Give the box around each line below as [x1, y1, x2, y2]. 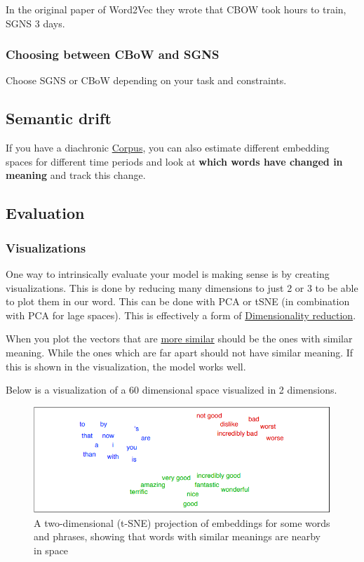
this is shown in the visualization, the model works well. [6, 359, 246, 373]
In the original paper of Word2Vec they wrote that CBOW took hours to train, [6, 2, 346, 16]
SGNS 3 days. [6, 15, 65, 30]
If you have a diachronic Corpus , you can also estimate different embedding [6, 140, 330, 155]
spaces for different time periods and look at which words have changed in [6, 154, 343, 168]
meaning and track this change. [6, 168, 146, 182]
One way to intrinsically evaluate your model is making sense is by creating [6, 266, 330, 281]
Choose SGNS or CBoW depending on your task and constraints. [6, 73, 287, 88]
